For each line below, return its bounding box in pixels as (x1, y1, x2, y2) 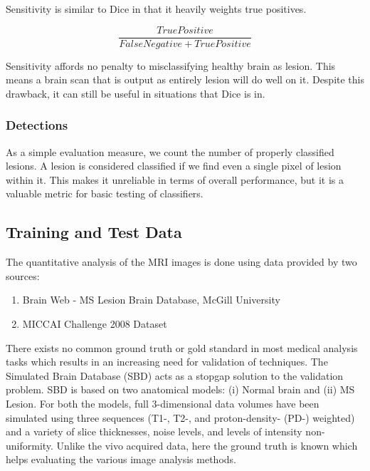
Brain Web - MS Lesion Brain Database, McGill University (22, 292, 280, 307)
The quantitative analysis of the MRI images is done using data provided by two (6, 254, 357, 269)
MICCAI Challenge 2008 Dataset (22, 316, 167, 331)
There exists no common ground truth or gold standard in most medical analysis (6, 340, 358, 355)
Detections (6, 116, 68, 134)
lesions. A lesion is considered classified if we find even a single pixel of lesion (6, 158, 342, 173)
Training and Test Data (6, 221, 182, 243)
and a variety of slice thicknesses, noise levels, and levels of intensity (6, 424, 302, 439)
